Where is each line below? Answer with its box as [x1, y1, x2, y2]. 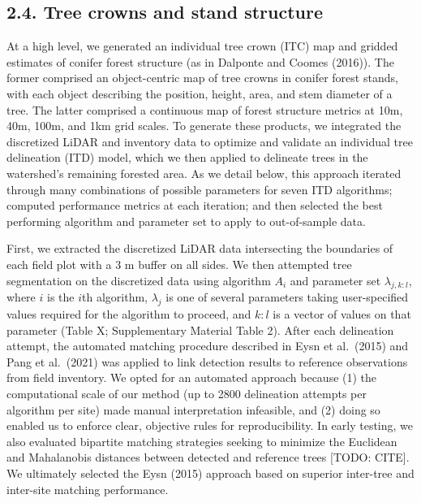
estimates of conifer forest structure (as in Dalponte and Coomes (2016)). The [6, 53, 394, 70]
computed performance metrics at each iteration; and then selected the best [6, 197, 383, 214]
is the [46, 288, 75, 306]
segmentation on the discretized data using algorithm [6, 271, 271, 288]
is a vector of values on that [273, 306, 411, 323]
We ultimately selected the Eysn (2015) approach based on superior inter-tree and [6, 465, 415, 482]
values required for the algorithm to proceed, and [6, 306, 251, 323]
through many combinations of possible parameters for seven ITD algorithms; [6, 180, 393, 197]
